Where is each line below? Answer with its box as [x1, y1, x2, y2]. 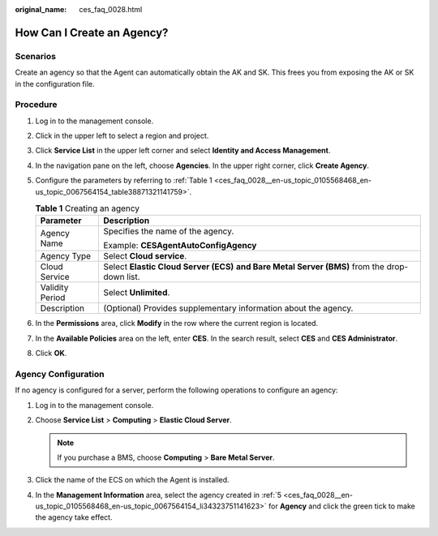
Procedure [15, 99, 58, 110]
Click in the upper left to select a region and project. [35, 131, 209, 141]
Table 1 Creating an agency [35, 203, 140, 214]
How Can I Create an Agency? [15, 25, 169, 40]
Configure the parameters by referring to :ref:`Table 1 [35, 175, 213, 186]
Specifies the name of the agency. [102, 225, 234, 237]
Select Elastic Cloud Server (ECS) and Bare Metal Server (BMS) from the [102, 261, 385, 272]
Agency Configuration [15, 368, 105, 379]
